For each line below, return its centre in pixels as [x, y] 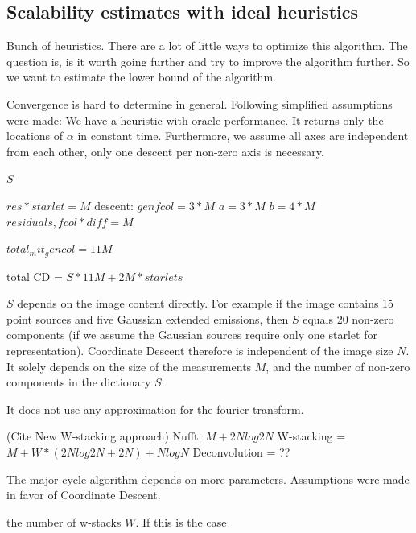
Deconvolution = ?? [241, 451]
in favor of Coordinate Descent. [84, 495]
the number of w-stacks [64, 521]
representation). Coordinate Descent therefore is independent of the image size [200, 350]
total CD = [35, 276]
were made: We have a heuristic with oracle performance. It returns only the [195, 120]
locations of [35, 136]
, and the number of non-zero [338, 366]
